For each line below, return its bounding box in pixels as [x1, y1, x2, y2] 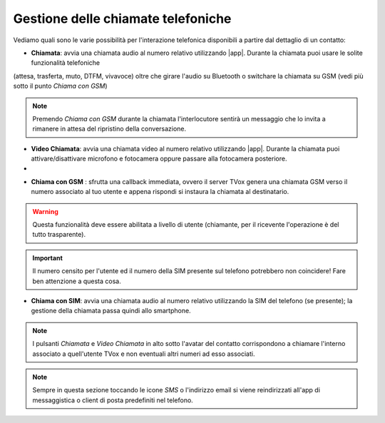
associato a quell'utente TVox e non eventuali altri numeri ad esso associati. [32, 350, 255, 358]
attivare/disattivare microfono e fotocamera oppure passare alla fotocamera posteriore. [31, 154, 287, 163]
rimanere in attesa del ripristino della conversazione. [32, 125, 187, 133]
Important [32, 253, 63, 262]
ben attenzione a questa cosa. [32, 277, 121, 285]
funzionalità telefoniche [31, 58, 101, 67]
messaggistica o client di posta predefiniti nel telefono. [32, 396, 194, 404]
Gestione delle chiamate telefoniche [13, 11, 232, 26]
